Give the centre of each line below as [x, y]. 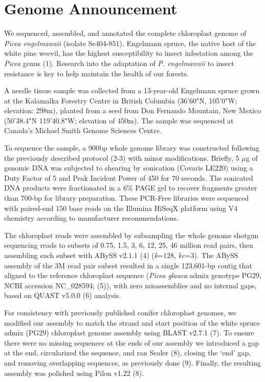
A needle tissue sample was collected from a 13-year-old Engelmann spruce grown [132, 90]
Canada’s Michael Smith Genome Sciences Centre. [83, 130]
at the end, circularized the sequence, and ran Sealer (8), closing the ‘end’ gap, [128, 353]
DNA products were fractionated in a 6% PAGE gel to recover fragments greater [131, 188]
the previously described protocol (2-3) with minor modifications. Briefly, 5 [122, 157]
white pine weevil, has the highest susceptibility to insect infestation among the [129, 53]
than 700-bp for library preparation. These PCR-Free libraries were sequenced [126, 198]
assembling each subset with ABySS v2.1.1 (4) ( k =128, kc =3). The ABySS [121, 255]
